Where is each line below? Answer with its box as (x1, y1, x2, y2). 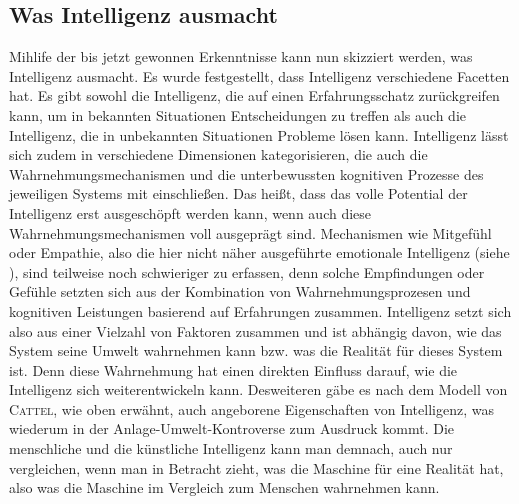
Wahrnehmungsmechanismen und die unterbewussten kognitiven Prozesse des (9, 163, 484, 184)
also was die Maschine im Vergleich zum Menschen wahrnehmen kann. (9, 477, 440, 498)
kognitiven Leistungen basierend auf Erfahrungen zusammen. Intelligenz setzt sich (9, 300, 512, 321)
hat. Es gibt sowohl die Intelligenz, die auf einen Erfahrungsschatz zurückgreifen (9, 85, 500, 106)
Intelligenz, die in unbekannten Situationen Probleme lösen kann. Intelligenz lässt (9, 124, 509, 145)
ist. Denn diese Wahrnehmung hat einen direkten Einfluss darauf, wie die (9, 359, 458, 380)
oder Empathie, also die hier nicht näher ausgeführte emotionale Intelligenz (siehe (9, 242, 510, 263)
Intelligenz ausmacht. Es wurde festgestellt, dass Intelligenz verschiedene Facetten (9, 65, 510, 86)
